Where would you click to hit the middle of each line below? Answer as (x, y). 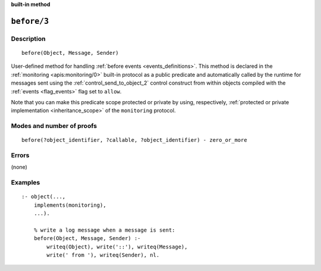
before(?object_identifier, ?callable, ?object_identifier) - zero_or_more (134, 140)
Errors (20, 155)
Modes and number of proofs (54, 126)
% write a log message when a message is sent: (104, 230)
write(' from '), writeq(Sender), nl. (103, 255)
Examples (26, 183)
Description (28, 39)
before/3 (30, 21)
